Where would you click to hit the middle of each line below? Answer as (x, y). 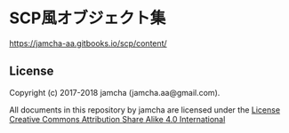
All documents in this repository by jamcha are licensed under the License (145, 110)
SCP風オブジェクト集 (88, 18)
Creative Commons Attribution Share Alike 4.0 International (117, 119)
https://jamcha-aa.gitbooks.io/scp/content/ (88, 43)
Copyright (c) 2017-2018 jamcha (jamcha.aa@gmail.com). (115, 92)
